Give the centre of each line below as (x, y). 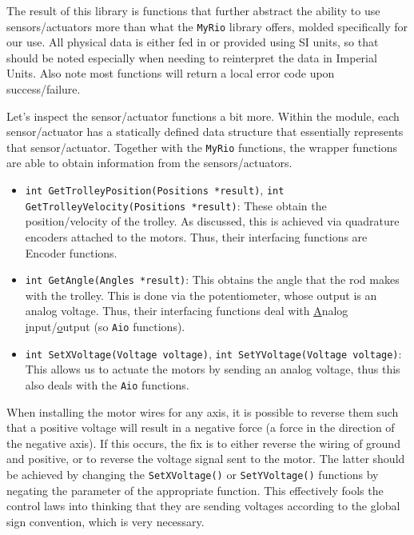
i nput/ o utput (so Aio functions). (105, 326)
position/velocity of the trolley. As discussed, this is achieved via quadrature (212, 221)
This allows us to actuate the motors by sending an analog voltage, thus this (213, 369)
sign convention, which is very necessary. (105, 521)
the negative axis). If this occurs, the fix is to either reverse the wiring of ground (203, 443)
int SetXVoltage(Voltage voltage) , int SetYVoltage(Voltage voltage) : (213, 353)
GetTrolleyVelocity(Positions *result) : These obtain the (176, 205)
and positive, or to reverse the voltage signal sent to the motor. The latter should (206, 459)
